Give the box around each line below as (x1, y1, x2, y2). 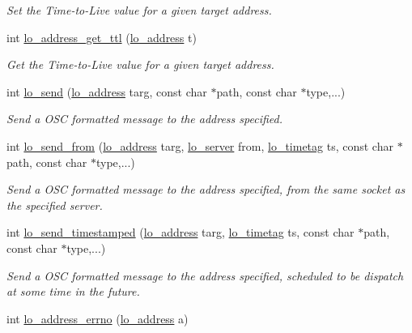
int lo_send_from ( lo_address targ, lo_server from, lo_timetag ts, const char (6, 137, 393, 154)
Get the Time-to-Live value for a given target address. (6, 56, 274, 73)
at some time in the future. (6, 283, 140, 300)
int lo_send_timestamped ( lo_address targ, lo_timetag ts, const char (6, 224, 355, 241)
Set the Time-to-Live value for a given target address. (6, 2, 272, 18)
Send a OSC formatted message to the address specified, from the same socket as (6, 181, 406, 198)
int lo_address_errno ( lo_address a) (6, 310, 189, 327)
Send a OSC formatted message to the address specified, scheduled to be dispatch (6, 267, 404, 284)
